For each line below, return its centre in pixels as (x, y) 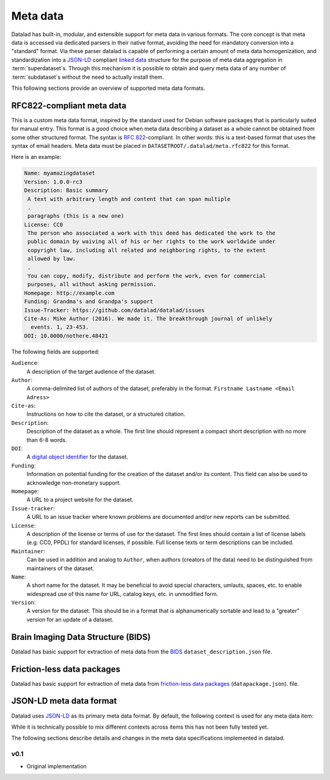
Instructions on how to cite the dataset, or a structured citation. (106, 414)
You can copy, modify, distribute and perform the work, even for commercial (147, 276)
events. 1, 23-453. (60, 327)
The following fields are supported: (56, 351)
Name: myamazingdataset (60, 173)
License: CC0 (44, 224)
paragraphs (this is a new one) (76, 216)
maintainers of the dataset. (61, 568)
